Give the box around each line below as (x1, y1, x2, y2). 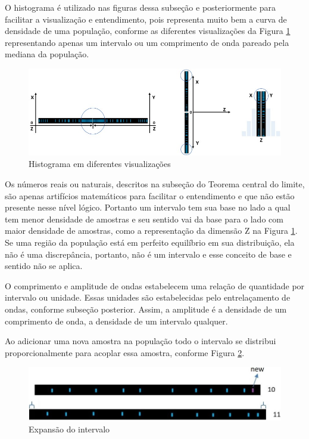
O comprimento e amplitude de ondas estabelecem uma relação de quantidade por (5, 279, 305, 292)
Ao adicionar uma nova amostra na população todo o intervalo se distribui (5, 335, 276, 347)
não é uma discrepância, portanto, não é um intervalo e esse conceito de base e (5, 248, 292, 260)
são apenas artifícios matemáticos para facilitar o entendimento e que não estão (5, 189, 295, 202)
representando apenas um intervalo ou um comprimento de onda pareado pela (5, 36, 289, 48)
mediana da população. (5, 48, 89, 60)
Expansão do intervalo (29, 422, 110, 435)
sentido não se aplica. (5, 259, 83, 272)
